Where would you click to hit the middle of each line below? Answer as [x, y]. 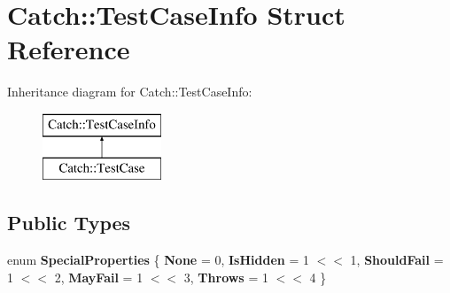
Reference [69, 49]
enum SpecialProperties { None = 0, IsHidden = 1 [158, 260]
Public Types [69, 223]
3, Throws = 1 [226, 277]
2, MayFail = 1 [99, 277]
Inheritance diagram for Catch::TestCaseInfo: [130, 92]
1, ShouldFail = [397, 260]
